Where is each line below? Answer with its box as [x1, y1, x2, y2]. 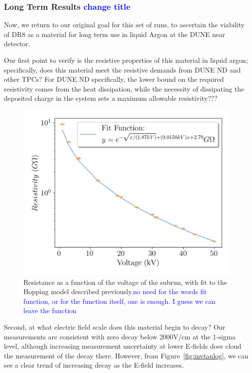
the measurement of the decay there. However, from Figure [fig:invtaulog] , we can [4, 350, 249, 360]
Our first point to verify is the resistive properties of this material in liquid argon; [4, 55, 248, 65]
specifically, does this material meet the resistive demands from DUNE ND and [4, 64, 241, 75]
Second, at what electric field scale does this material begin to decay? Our [4, 322, 226, 332]
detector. [4, 38, 30, 49]
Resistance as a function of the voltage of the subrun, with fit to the [23, 277, 227, 287]
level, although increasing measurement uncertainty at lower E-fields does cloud [4, 341, 242, 351]
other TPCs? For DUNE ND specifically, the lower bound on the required [4, 74, 224, 84]
